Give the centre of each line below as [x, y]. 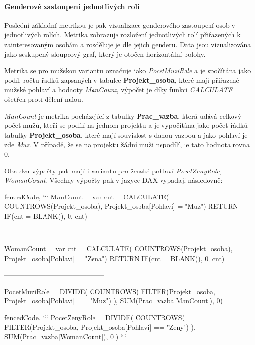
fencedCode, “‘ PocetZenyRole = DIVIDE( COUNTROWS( [94, 317]
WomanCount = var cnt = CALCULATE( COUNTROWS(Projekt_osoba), [118, 249]
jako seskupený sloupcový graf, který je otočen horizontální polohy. [105, 54]
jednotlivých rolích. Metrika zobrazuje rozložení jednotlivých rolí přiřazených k [123, 35]
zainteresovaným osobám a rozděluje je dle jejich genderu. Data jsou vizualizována [128, 44]
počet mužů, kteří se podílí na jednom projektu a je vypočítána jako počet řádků [126, 125]
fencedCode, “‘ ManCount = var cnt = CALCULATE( [87, 196]
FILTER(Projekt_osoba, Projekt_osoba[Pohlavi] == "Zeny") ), [100, 327]
